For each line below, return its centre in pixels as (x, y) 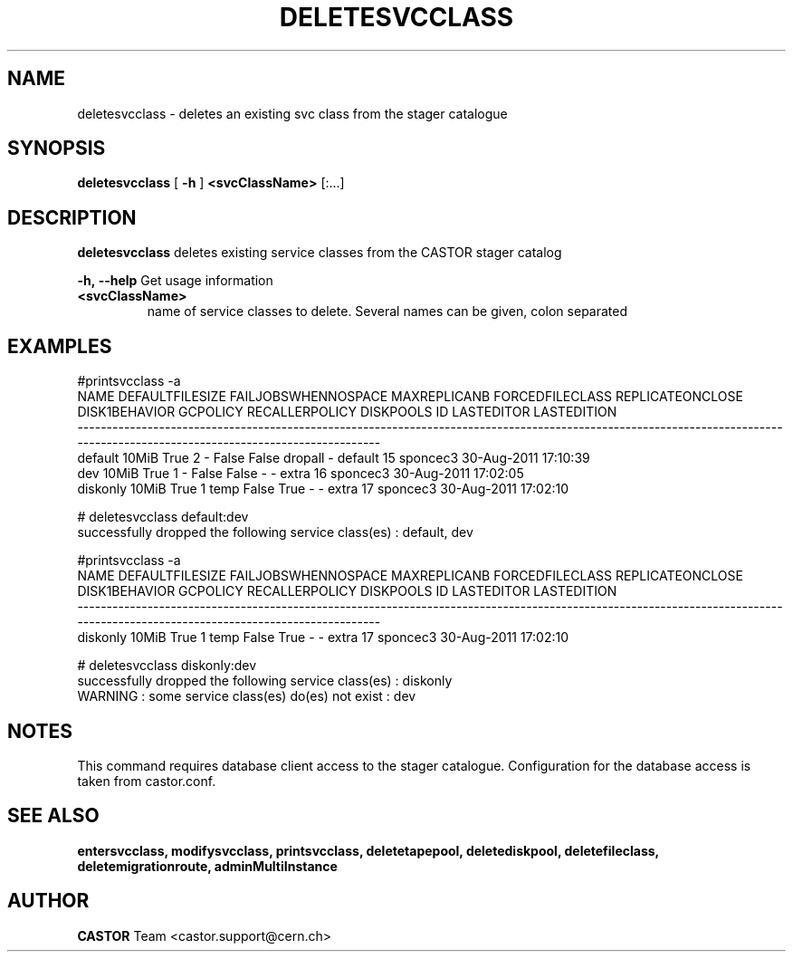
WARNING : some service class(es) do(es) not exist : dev (247, 696)
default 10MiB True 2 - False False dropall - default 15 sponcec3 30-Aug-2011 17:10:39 (334, 458)
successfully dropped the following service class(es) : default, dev (275, 532)
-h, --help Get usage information (175, 281)
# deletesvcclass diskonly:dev (167, 666)
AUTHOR (48, 901)
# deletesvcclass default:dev (163, 517)
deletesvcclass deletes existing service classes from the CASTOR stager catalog (320, 253)
